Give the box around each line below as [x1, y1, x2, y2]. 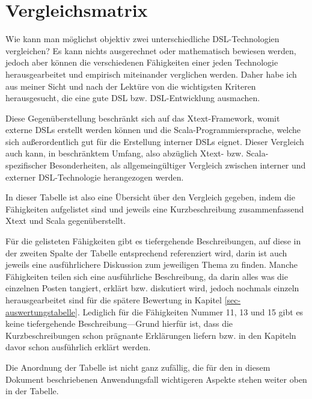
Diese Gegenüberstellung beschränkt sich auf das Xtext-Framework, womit [5, 111, 280, 124]
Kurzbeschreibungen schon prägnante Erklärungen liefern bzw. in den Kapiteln [5, 329, 296, 341]
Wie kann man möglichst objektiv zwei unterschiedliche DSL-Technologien [5, 32, 280, 45]
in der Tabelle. [5, 385, 59, 397]
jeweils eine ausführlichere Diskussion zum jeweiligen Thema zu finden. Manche [5, 258, 298, 271]
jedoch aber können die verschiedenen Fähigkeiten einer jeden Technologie [5, 56, 278, 69]
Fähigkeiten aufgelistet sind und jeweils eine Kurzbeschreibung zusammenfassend [5, 202, 304, 215]
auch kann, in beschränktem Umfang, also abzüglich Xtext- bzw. [5, 147, 244, 159]
